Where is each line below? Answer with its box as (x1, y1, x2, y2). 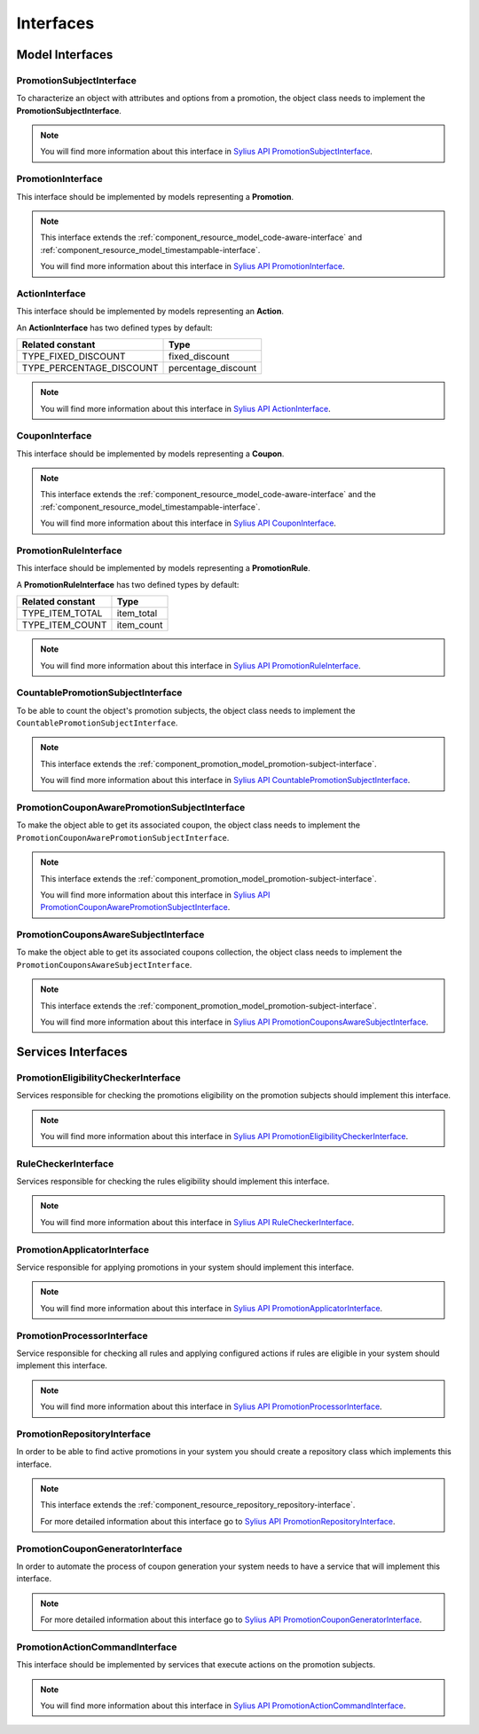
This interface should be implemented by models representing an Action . (16, 306, 284, 317)
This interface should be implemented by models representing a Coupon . (16, 448, 285, 459)
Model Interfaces (16, 47, 114, 62)
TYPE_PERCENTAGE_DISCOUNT (21, 362, 159, 375)
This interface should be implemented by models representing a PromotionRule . (16, 563, 310, 574)
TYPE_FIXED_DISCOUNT (21, 351, 126, 363)
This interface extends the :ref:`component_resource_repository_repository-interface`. (40, 1500, 356, 1510)
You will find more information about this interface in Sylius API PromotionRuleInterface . (40, 660, 361, 670)
